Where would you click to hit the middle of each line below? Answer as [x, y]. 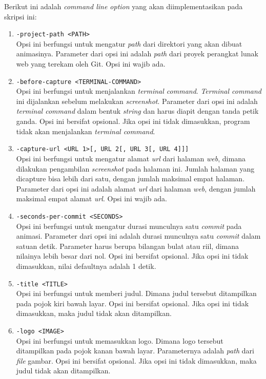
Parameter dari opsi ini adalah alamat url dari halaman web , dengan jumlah [136, 188]
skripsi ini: [21, 16]
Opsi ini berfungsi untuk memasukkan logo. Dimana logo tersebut [120, 340]
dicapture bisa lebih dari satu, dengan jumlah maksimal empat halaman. [130, 178]
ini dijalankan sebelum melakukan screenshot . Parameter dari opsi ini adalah [137, 101]
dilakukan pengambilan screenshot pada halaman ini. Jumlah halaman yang [135, 168]
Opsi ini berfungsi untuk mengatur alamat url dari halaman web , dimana [131, 158]
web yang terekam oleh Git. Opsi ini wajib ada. [91, 64]
